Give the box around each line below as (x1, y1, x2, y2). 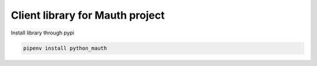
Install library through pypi (11, 29, 75, 36)
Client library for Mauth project (11, 9, 165, 22)
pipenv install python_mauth (23, 44, 107, 51)
